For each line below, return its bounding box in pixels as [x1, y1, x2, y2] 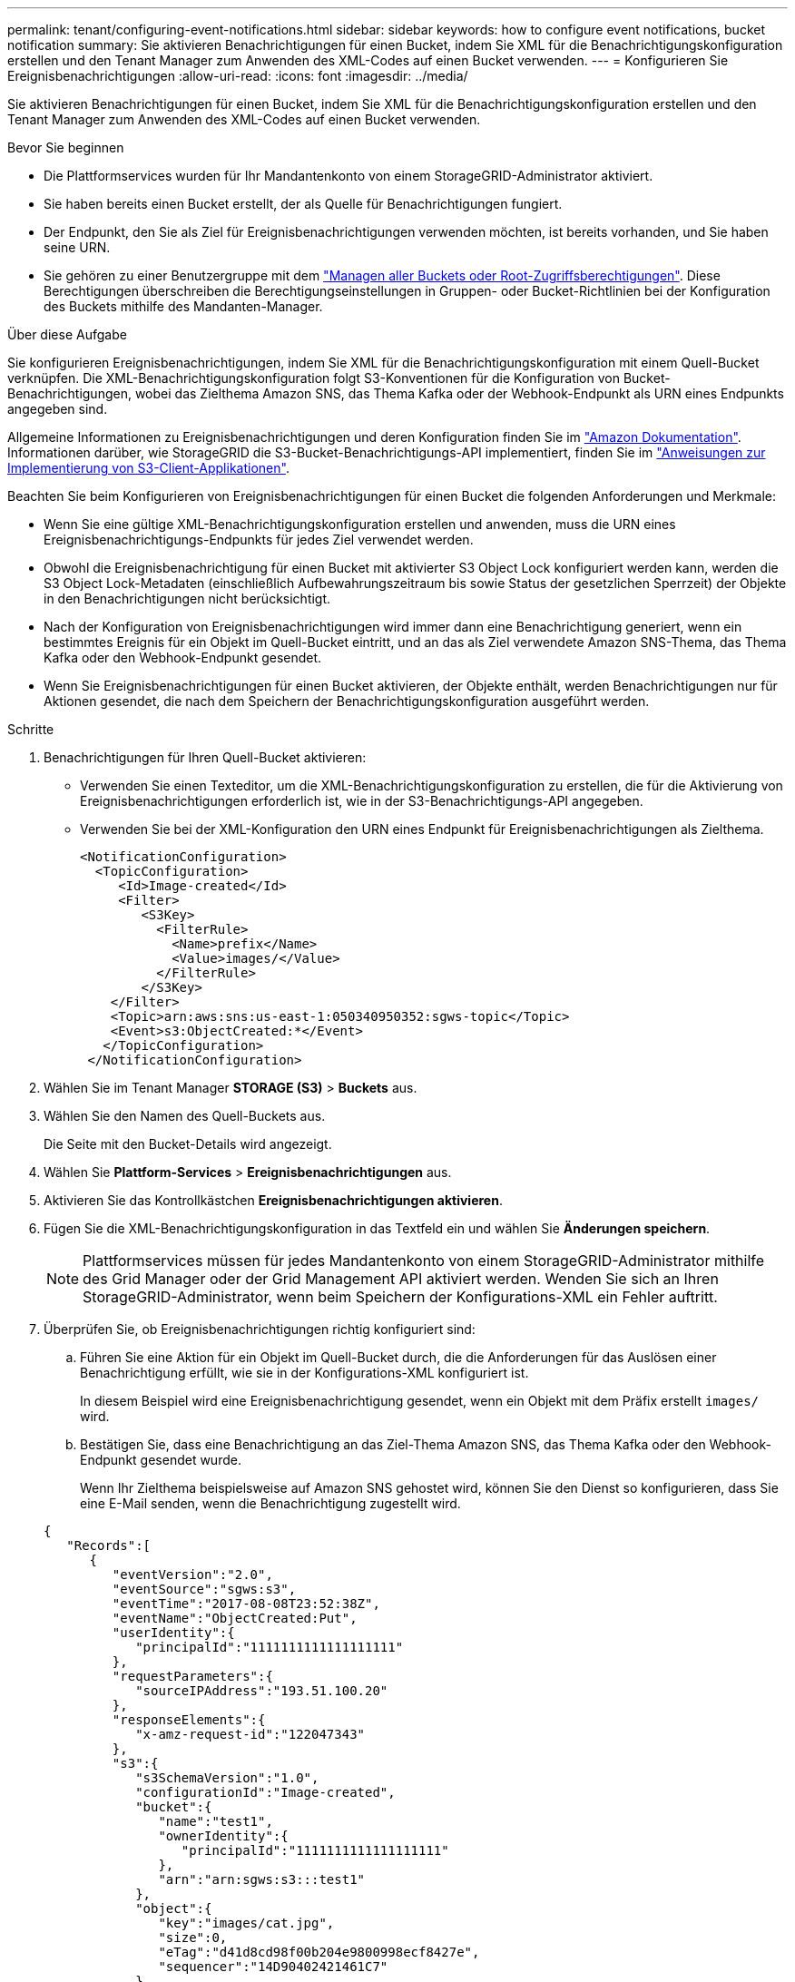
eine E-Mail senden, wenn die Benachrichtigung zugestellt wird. [80, 1496, 461, 1511]
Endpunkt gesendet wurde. [80, 1452, 241, 1467]
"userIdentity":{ [112, 1625, 235, 1640]
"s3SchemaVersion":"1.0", [135, 1771, 319, 1785]
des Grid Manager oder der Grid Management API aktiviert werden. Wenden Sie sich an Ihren [83, 1270, 719, 1288]
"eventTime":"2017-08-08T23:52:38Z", [112, 1596, 380, 1611]
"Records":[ [66, 1538, 152, 1553]
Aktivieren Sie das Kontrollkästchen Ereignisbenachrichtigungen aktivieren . [44, 1192, 503, 1208]
